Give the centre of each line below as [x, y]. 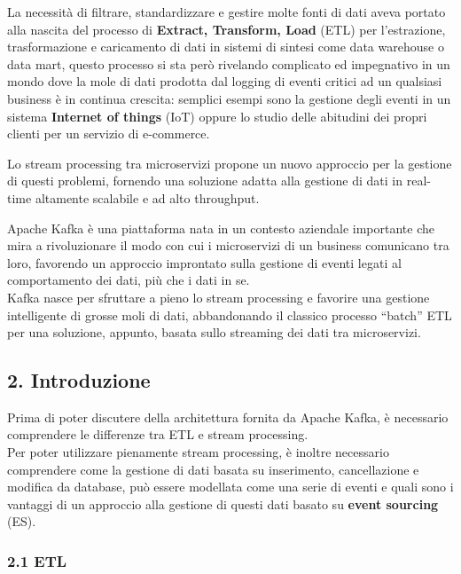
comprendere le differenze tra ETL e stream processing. [158, 434]
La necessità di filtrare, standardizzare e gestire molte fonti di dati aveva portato [227, 12]
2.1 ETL [37, 560]
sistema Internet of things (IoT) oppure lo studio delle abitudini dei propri [217, 116]
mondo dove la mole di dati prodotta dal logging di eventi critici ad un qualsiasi [225, 81]
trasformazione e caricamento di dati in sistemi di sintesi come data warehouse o [226, 47]
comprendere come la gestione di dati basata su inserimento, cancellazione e [213, 469]
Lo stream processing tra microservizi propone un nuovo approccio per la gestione [230, 163]
